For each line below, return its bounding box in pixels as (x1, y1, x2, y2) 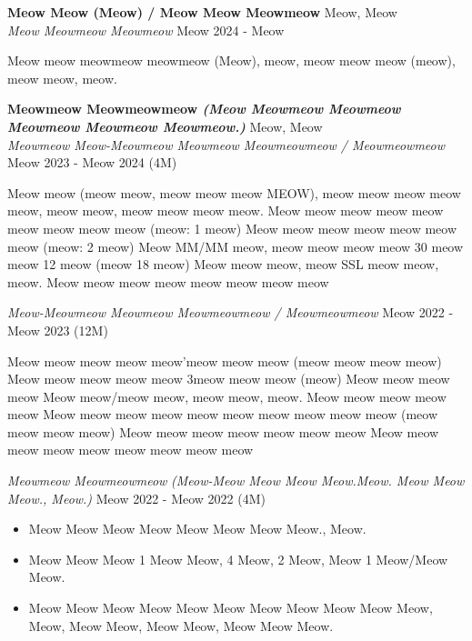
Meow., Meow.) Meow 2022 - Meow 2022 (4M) (7, 488, 266, 507)
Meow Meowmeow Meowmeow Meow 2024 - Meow (7, 20, 285, 39)
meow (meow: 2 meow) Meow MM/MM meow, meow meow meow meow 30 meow (7, 236, 464, 255)
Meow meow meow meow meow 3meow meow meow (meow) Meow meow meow (7, 369, 450, 388)
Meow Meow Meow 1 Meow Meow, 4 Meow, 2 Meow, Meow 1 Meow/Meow (28, 549, 448, 568)
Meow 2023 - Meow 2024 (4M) (7, 153, 177, 172)
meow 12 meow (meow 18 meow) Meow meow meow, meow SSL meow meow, (7, 255, 439, 274)
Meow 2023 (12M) (7, 320, 108, 339)
